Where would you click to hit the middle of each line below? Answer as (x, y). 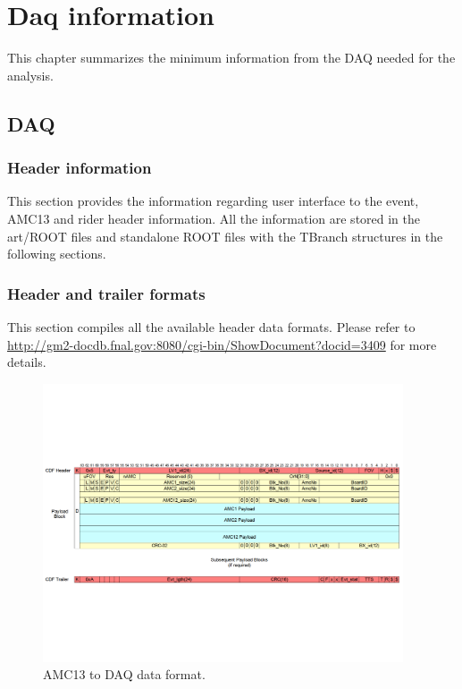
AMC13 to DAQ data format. (124, 674)
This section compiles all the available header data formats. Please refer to (211, 326)
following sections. (57, 254)
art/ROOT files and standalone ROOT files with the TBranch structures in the (225, 236)
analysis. (30, 75)
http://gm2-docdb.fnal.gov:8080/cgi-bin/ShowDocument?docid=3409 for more (222, 344)
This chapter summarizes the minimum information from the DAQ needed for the (231, 58)
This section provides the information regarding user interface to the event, (213, 201)
